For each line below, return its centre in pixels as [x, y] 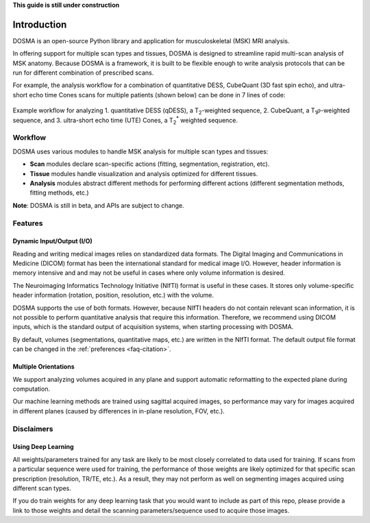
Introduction [40, 24]
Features [28, 223]
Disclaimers [33, 428]
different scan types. [42, 488]
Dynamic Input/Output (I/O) [52, 241]
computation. [32, 389]
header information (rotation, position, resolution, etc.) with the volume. [113, 295]
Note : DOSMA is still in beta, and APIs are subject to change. [98, 205]
